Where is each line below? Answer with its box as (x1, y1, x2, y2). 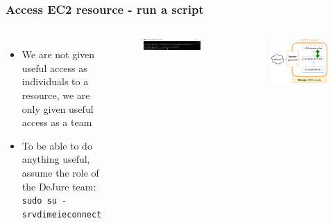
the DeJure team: (22, 179, 96, 193)
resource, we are (22, 88, 90, 102)
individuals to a (22, 74, 89, 89)
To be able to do (22, 138, 92, 152)
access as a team (22, 115, 92, 130)
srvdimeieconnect (22, 209, 102, 220)
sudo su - (22, 196, 67, 206)
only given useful (22, 101, 94, 116)
